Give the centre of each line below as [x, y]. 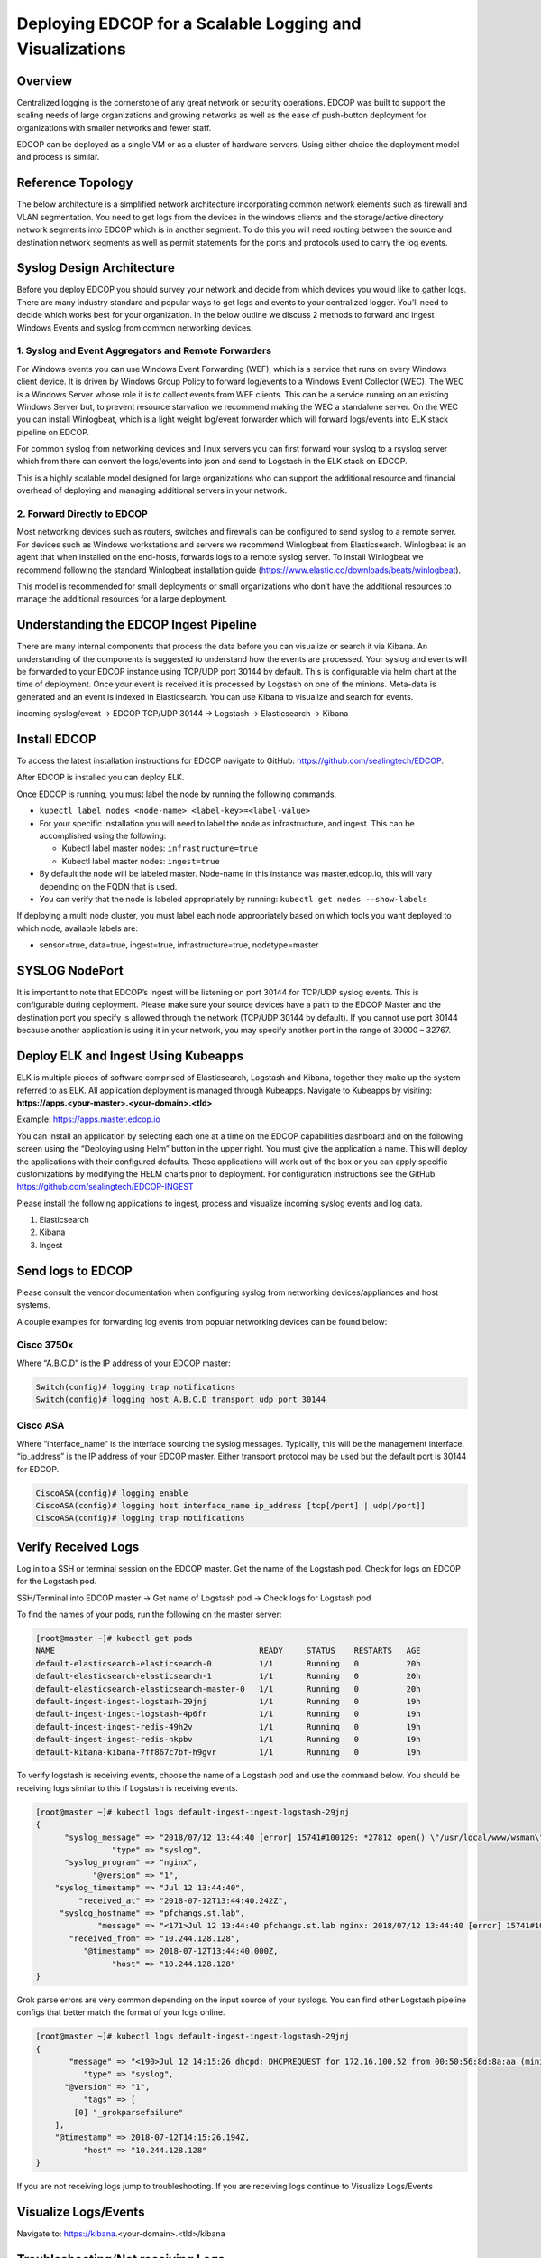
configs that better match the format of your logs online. [121, 2012]
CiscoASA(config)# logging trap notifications [140, 1518]
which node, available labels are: [78, 928]
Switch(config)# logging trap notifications [136, 1387]
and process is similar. [58, 157]
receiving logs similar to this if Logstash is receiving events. [127, 1787]
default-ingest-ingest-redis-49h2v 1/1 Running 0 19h [228, 1726]
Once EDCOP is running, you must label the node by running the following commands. [177, 794]
